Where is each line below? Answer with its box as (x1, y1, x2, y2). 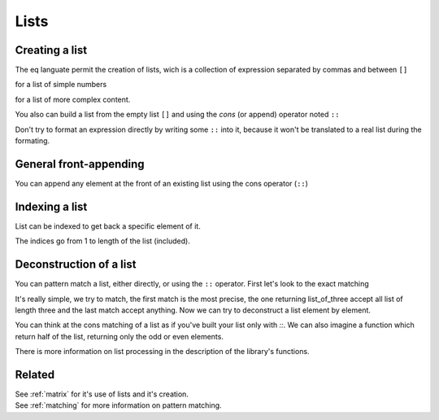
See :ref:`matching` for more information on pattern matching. (15, 400, 223, 410)
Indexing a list (15, 199, 88, 213)
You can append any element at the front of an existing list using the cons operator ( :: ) (15, 178, 309, 188)
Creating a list (15, 43, 88, 57)
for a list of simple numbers (15, 80, 107, 90)
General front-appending (15, 157, 146, 171)
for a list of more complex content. (15, 94, 131, 104)
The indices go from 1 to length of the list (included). (15, 236, 190, 246)
